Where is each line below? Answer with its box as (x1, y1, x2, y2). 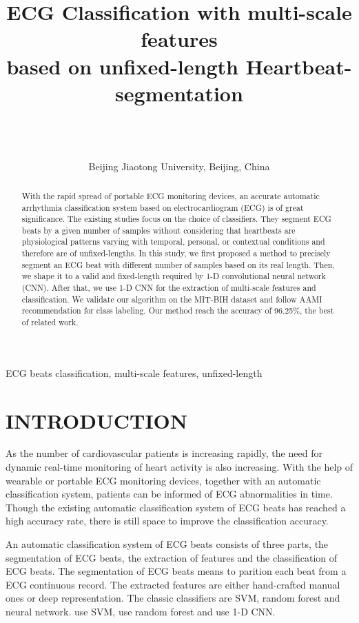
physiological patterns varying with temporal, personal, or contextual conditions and (21, 236, 325, 247)
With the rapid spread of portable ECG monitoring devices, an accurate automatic (21, 190, 320, 201)
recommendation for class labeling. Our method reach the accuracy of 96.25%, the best (21, 305, 334, 316)
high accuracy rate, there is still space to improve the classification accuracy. (6, 513, 329, 528)
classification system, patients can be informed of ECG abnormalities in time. (6, 487, 333, 501)
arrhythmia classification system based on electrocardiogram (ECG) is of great (21, 201, 304, 213)
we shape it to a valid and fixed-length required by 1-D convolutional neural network (21, 270, 326, 282)
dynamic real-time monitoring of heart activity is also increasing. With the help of (6, 460, 353, 474)
